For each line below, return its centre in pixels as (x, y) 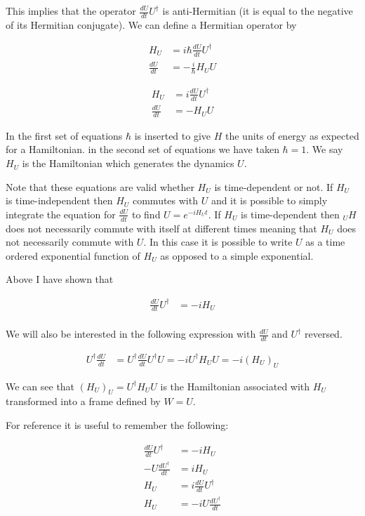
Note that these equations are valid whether (100, 186)
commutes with (165, 200)
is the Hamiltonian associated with (235, 386)
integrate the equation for (61, 214)
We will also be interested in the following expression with (131, 334)
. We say (325, 149)
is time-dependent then (290, 214)
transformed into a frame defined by (83, 401)
